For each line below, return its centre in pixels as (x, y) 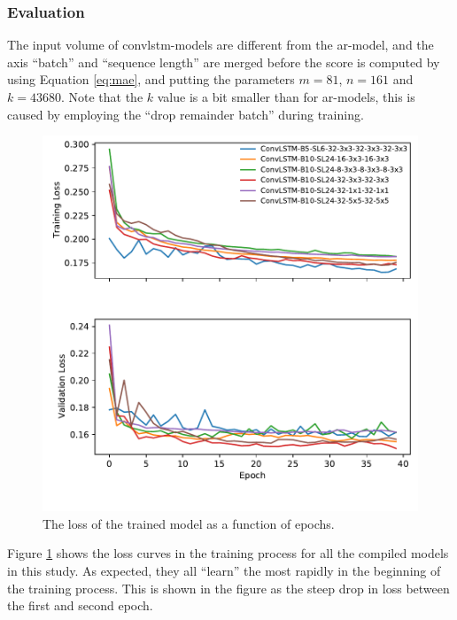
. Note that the (102, 97)
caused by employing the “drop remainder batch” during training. (186, 114)
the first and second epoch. (80, 605)
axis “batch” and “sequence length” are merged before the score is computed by (224, 62)
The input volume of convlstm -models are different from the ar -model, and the (221, 45)
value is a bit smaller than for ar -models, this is (286, 97)
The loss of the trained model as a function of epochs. (189, 523)
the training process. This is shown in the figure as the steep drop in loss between (228, 588)
